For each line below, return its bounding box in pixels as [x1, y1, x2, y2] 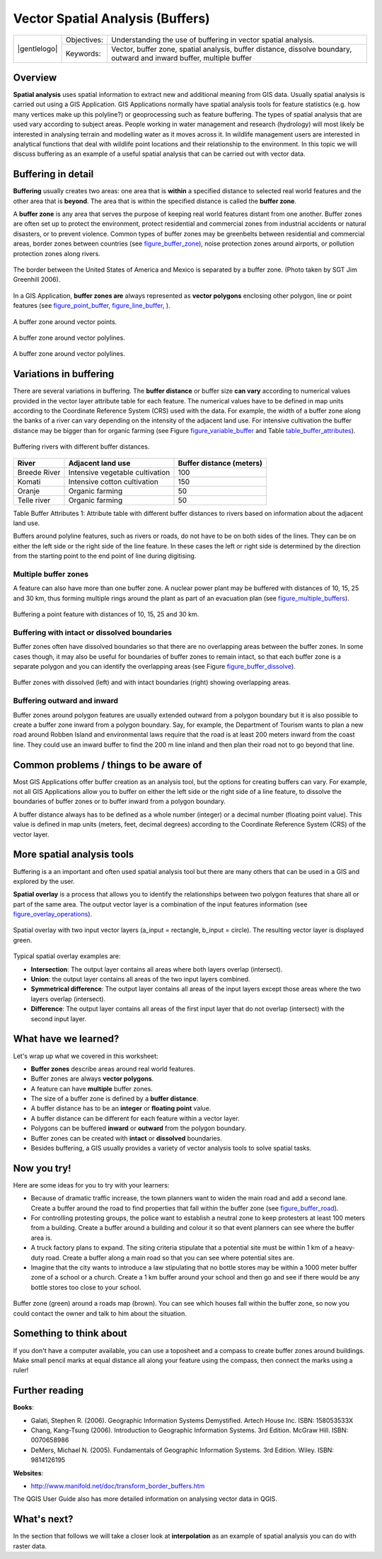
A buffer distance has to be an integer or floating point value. [30, 1104, 212, 1112]
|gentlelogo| [17, 44, 58, 54]
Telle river [17, 495, 51, 505]
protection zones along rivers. [13, 249, 100, 258]
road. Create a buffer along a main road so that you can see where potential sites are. [45, 1253, 295, 1262]
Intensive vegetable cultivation [68, 467, 170, 477]
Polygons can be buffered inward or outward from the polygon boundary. [30, 1124, 247, 1132]
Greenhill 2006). [13, 275, 61, 284]
